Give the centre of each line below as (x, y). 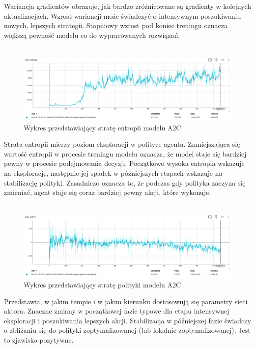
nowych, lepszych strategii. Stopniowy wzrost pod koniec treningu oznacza (116, 25)
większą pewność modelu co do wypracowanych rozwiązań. (92, 35)
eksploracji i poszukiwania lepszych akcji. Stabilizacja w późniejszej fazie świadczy (127, 320)
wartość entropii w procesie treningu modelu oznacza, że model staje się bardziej (125, 153)
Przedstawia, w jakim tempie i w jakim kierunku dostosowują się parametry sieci (126, 301)
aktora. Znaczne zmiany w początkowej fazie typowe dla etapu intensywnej (117, 311)
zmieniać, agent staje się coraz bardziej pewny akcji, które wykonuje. (108, 192)
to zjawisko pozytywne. (39, 339)
